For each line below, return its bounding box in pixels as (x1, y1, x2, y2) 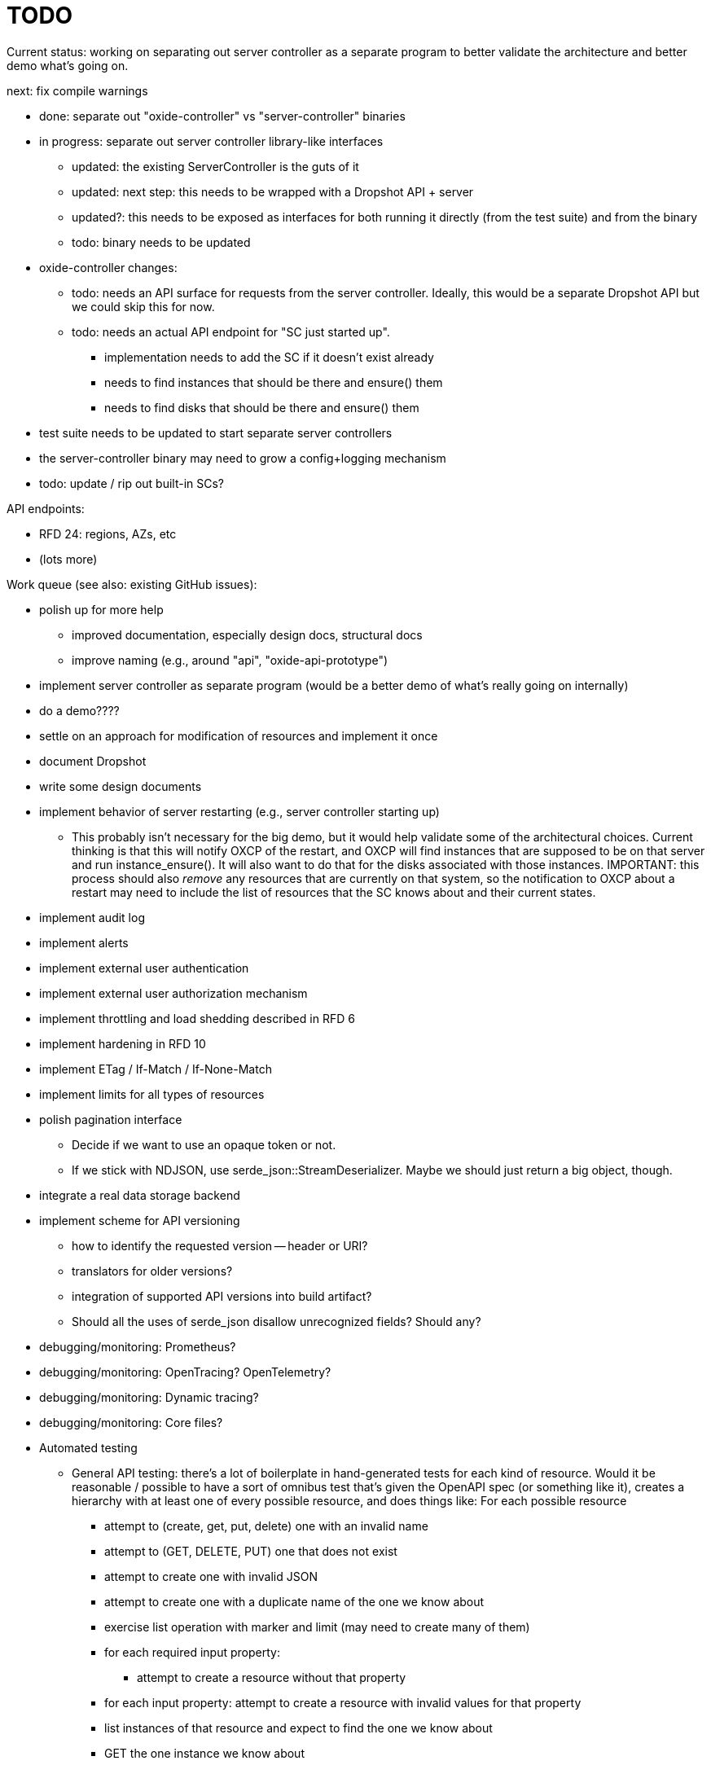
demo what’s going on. (7, 58, 129, 72)
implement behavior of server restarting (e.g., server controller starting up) (39, 804, 440, 819)
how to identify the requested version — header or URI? (72, 1238, 368, 1253)
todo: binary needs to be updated (72, 235, 251, 249)
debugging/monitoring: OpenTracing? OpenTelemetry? (39, 1364, 331, 1379)
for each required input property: (104, 1644, 280, 1659)
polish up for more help (39, 602, 164, 617)
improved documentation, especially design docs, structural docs (72, 627, 423, 642)
